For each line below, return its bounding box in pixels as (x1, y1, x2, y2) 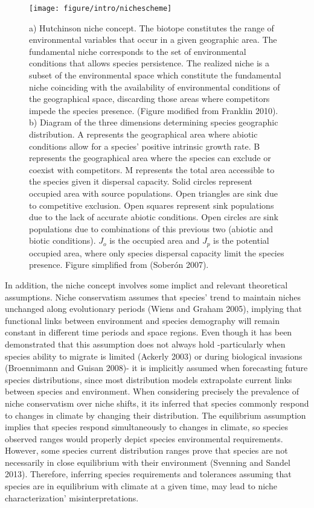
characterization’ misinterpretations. (5, 491, 139, 504)
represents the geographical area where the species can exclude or (29, 151, 271, 164)
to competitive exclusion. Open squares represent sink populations (29, 198, 274, 211)
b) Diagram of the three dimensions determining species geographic (29, 116, 278, 129)
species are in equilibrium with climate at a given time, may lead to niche (5, 480, 277, 492)
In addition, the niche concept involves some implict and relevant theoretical (5, 278, 288, 291)
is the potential (213, 234, 269, 247)
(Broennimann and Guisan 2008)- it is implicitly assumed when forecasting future (5, 361, 308, 374)
